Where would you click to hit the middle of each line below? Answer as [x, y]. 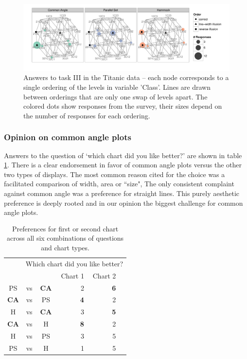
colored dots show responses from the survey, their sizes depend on [123, 106]
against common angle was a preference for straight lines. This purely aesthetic [122, 193]
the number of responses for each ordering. [87, 115]
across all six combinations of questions [65, 238]
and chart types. [65, 247]
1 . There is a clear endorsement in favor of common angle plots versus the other [123, 165]
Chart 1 [72, 275]
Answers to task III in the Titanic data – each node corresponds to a [126, 77]
